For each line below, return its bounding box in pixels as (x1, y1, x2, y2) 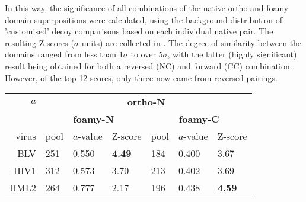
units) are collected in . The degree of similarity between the (81, 36, 302, 49)
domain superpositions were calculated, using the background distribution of (5, 13, 283, 25)
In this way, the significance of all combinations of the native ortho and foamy (5, 2, 289, 14)
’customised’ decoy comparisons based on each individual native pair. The (5, 25, 273, 37)
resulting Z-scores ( (5, 36, 74, 49)
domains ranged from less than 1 (5, 48, 123, 60)
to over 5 (130, 48, 163, 60)
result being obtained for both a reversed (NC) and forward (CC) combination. (5, 59, 292, 72)
